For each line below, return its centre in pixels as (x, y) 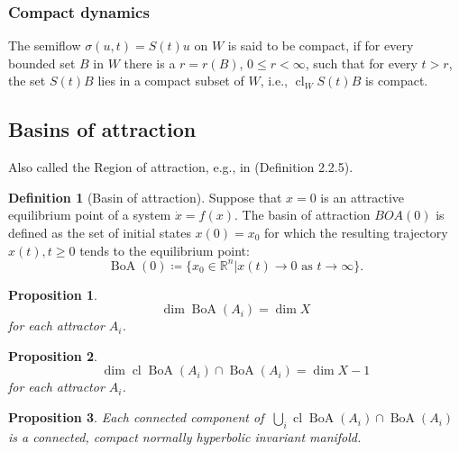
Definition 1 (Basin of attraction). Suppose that (145, 197)
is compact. (396, 81)
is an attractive (363, 197)
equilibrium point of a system (90, 215)
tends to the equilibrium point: (165, 250)
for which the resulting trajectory (356, 232)
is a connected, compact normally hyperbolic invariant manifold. (185, 436)
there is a (150, 63)
